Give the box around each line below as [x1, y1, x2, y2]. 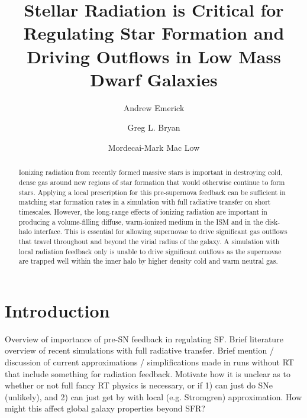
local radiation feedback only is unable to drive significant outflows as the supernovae [18, 246, 282, 256]
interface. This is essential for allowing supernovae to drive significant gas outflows [34, 226, 287, 236]
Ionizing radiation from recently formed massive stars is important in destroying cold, [18, 167, 283, 177]
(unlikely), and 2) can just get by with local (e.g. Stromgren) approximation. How [5, 390, 302, 403]
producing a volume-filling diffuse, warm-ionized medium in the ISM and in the [18, 216, 263, 226]
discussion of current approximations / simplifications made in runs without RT [5, 355, 294, 368]
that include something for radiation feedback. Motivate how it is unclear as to [5, 367, 290, 380]
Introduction [5, 298, 110, 322]
